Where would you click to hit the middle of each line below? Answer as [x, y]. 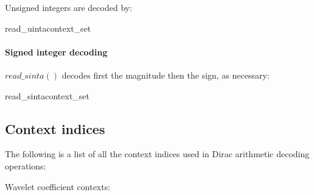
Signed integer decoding [56, 51]
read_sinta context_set [47, 95]
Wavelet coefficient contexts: [58, 186]
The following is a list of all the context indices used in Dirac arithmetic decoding [157, 154]
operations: [26, 165]
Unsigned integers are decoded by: [69, 7]
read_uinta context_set [48, 28]
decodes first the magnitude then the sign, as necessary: [166, 75]
